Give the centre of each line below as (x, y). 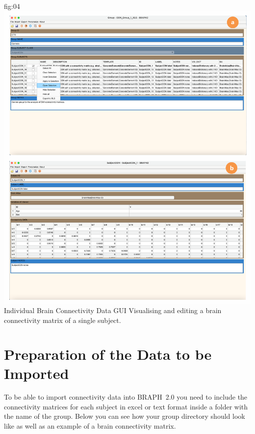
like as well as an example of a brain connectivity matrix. (90, 425)
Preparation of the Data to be (108, 354)
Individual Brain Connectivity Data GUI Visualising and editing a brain (113, 310)
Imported (37, 373)
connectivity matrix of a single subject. (63, 320)
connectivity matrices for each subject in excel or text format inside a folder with (126, 406)
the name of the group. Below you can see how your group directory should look (125, 416)
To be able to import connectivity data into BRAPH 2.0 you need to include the (126, 396)
